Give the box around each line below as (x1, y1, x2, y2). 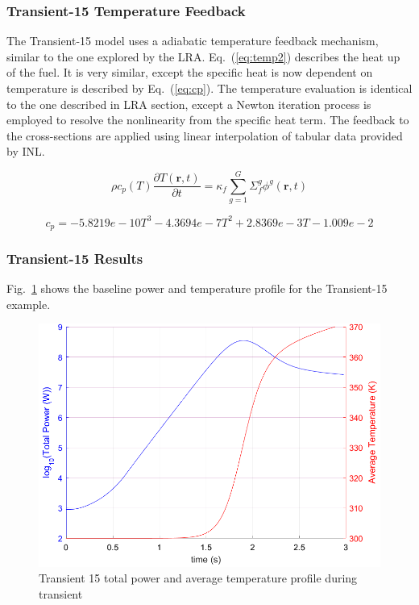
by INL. (6, 143, 45, 160)
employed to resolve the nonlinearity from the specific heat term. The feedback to (6, 111, 409, 128)
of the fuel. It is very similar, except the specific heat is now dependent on (6, 64, 373, 81)
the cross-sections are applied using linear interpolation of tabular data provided (6, 127, 403, 144)
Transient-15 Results (6, 248, 143, 268)
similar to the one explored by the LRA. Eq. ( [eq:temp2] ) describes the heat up (6, 48, 400, 65)
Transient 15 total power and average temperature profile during (39, 570, 358, 586)
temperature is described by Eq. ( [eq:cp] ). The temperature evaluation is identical (6, 80, 413, 96)
